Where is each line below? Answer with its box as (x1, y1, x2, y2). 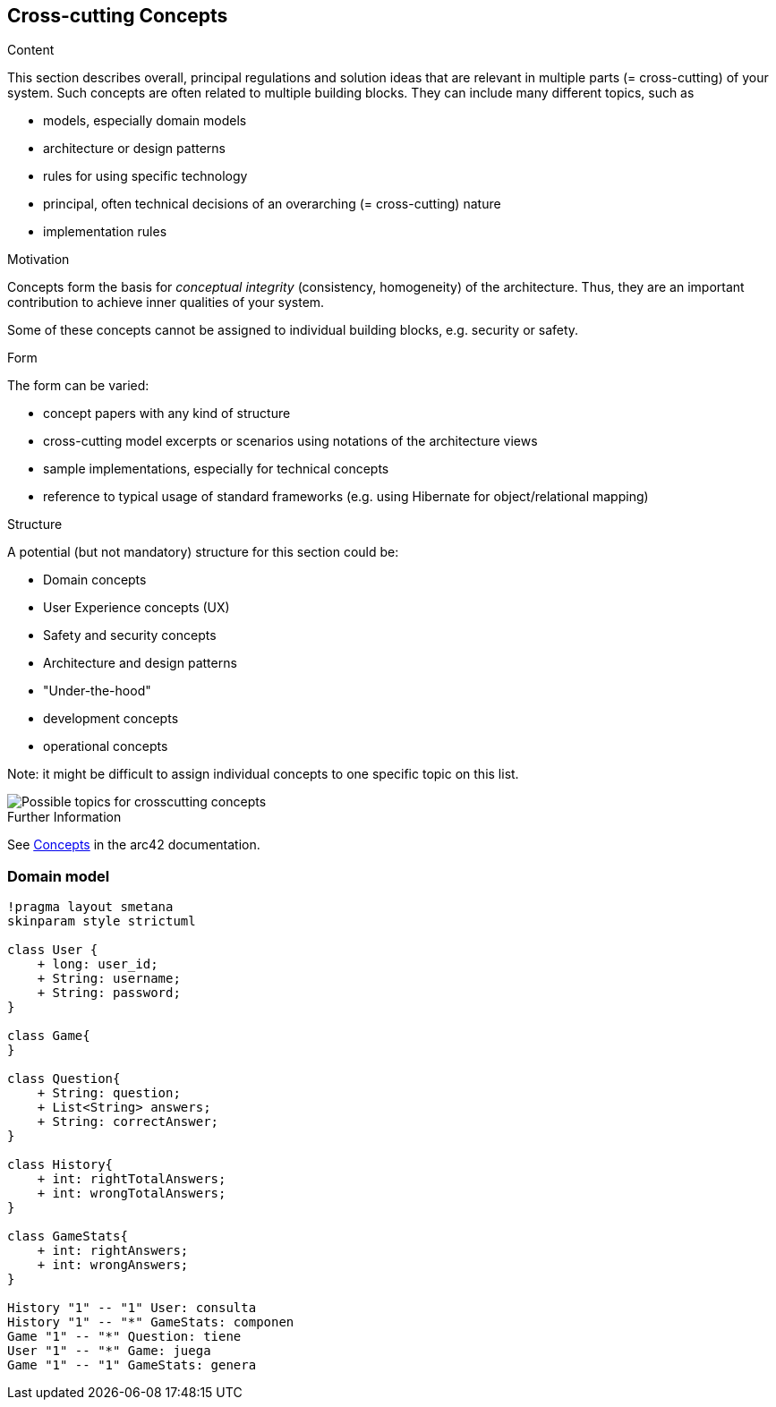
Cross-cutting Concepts (7, 4, 228, 27)
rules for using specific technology (43, 168, 248, 184)
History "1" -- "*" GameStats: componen (7, 1315, 294, 1330)
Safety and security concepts (43, 627, 217, 644)
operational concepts (43, 738, 168, 755)
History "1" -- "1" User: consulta (7, 1300, 257, 1316)
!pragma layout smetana (7, 900, 174, 915)
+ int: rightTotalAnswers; (37, 1172, 226, 1187)
